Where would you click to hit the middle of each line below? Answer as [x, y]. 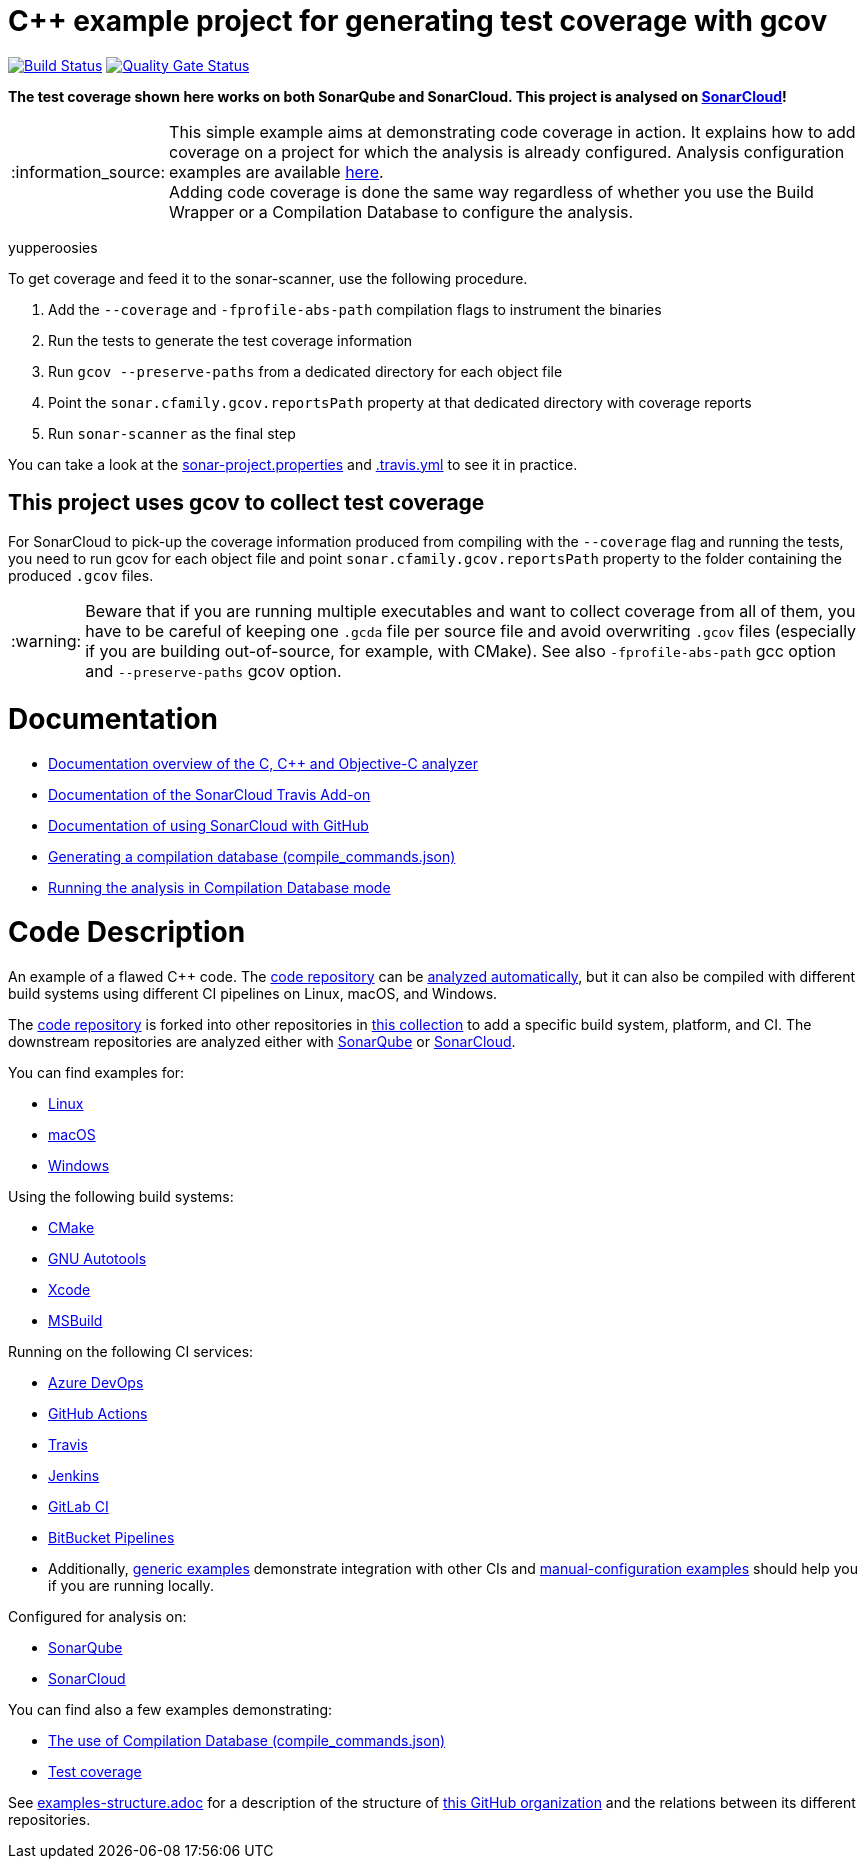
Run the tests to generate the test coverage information [230, 340]
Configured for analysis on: [97, 1616]
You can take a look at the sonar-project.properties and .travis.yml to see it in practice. [293, 464]
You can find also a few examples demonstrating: [170, 1709]
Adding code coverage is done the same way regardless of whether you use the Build [491, 191]
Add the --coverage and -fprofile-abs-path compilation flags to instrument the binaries [355, 309]
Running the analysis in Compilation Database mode [219, 888]
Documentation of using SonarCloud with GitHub [208, 826]
